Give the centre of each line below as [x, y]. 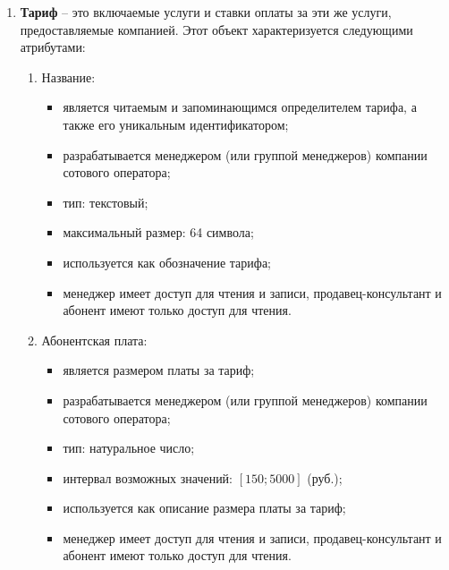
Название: [68, 77]
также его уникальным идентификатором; [176, 124]
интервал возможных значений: [148, 477]
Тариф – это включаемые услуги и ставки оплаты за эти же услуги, [206, 12]
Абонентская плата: [94, 340]
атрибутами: [53, 47]
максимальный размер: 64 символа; [158, 232]
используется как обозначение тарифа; [167, 262]
